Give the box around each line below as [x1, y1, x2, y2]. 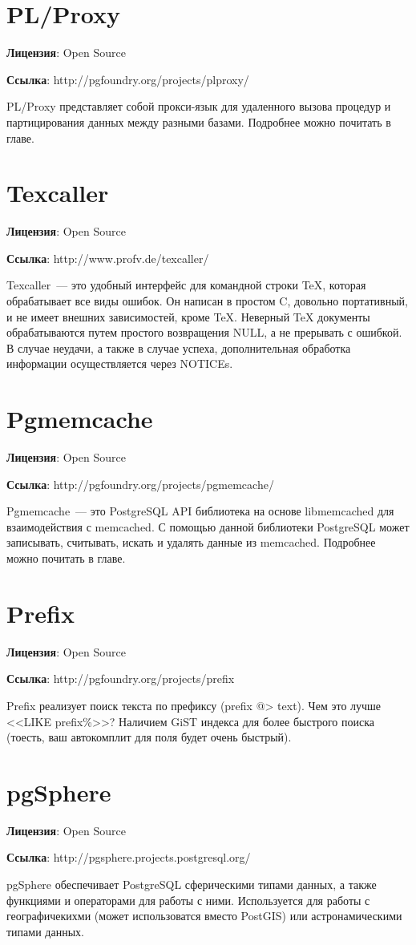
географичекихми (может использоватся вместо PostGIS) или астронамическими [6, 907, 402, 924]
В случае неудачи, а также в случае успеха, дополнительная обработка [6, 339, 351, 356]
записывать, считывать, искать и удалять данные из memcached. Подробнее [6, 534, 376, 551]
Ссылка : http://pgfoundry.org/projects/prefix [6, 670, 235, 687]
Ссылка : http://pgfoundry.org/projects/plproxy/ [6, 71, 249, 87]
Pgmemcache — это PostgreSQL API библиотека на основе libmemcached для [6, 503, 394, 519]
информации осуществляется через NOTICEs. [6, 355, 233, 372]
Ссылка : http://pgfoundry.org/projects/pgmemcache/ [6, 475, 274, 492]
